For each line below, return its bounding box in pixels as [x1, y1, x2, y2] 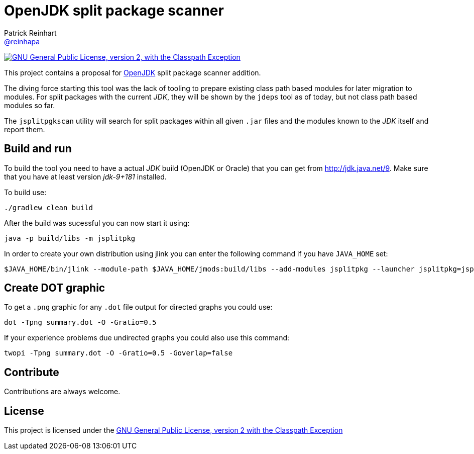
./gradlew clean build [4, 203, 93, 212]
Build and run [4, 142, 72, 155]
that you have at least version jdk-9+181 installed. [4, 172, 167, 181]
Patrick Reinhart [4, 28, 57, 37]
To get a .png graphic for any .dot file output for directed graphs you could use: [4, 303, 273, 312]
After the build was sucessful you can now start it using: [4, 218, 190, 227]
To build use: [4, 188, 47, 197]
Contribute [4, 366, 59, 379]
